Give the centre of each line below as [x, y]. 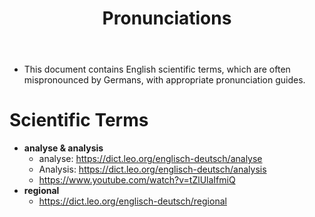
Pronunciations [167, 18]
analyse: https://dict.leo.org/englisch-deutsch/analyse [150, 159]
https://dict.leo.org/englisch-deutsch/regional [132, 201]
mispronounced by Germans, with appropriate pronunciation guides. [164, 80]
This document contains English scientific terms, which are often [157, 69]
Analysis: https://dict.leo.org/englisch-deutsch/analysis [152, 169]
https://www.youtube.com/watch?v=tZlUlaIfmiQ [137, 180]
